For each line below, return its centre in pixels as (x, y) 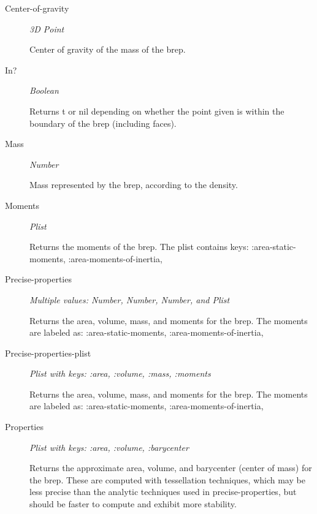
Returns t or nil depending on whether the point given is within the (157, 111)
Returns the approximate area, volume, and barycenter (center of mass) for (171, 468)
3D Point (47, 28)
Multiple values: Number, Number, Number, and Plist (130, 299)
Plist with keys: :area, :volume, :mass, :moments (120, 373)
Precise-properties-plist (48, 353)
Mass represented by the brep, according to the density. (134, 185)
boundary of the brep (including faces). (103, 123)
